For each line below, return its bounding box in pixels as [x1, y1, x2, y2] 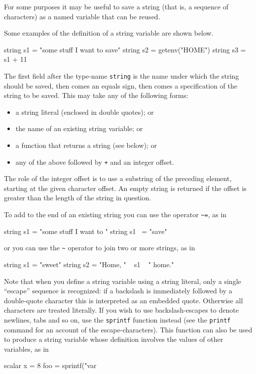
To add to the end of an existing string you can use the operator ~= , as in [4, 209, 227, 220]
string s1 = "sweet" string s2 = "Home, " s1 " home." [4, 259, 174, 269]
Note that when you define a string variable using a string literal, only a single [4, 276, 241, 286]
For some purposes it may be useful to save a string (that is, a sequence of [4, 1, 229, 11]
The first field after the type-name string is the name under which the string [4, 70, 239, 81]
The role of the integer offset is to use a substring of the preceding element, [4, 173, 232, 184]
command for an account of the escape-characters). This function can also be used [4, 324, 253, 334]
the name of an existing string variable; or [15, 123, 143, 134]
